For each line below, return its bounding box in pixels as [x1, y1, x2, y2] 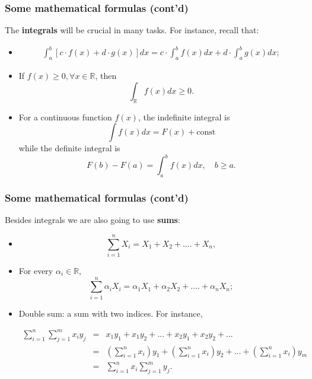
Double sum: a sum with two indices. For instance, [18, 307, 203, 319]
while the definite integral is [18, 142, 120, 154]
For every [18, 264, 53, 276]
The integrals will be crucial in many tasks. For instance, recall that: [5, 24, 259, 36]
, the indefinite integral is [138, 110, 230, 123]
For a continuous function [18, 110, 112, 123]
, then [95, 69, 117, 82]
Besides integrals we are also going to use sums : [5, 214, 180, 226]
